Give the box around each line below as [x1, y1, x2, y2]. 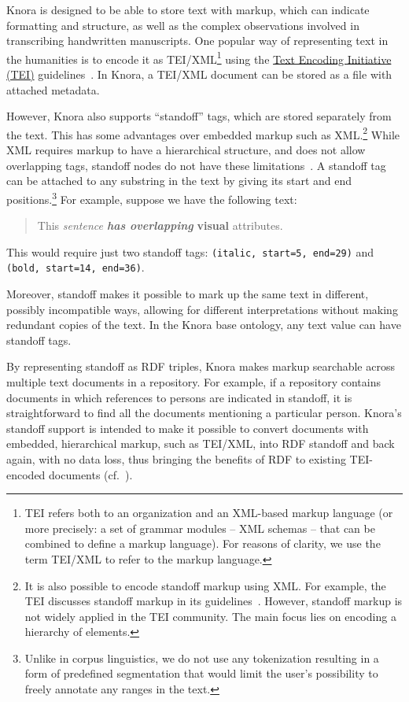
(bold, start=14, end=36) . [6, 259, 145, 275]
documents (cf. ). [49, 466, 133, 482]
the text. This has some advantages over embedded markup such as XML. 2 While [6, 124, 400, 142]
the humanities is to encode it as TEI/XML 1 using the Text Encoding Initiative [6, 48, 392, 67]
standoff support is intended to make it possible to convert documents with [6, 419, 369, 436]
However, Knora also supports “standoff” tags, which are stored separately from [6, 108, 392, 124]
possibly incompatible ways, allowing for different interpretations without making [6, 301, 398, 317]
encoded [6, 466, 46, 482]
